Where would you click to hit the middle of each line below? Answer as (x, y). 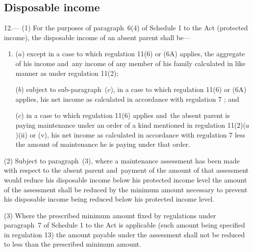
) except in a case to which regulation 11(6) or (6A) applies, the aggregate (133, 54)
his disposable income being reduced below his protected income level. (109, 199)
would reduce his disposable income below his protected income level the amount (126, 179)
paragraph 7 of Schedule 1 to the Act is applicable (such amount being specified (125, 225)
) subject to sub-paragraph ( (64, 89)
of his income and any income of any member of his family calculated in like (130, 63)
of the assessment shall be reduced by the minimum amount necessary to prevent (126, 189)
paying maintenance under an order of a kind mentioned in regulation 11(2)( (131, 125)
